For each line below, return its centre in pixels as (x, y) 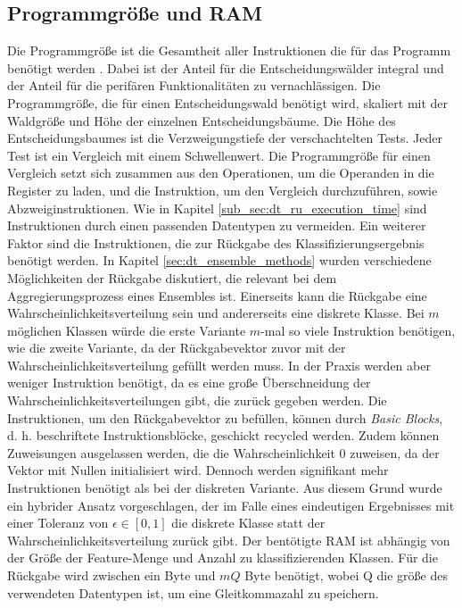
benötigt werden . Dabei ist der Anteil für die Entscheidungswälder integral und (226, 67)
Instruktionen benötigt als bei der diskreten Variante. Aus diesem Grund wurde (225, 488)
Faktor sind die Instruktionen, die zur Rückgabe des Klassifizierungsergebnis (216, 242)
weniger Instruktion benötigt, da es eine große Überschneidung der (189, 383)
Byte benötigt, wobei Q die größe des (346, 575)
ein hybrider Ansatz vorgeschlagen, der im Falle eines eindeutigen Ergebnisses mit (231, 505)
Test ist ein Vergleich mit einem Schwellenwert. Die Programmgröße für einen (219, 155)
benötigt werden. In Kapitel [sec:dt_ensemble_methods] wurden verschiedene (219, 260)
